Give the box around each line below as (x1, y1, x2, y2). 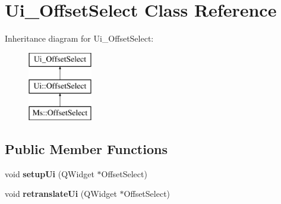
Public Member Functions (5, 140, 168, 158)
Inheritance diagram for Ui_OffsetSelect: (5, 32, 154, 45)
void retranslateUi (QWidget (5, 187, 117, 200)
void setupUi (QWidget (5, 167, 94, 180)
